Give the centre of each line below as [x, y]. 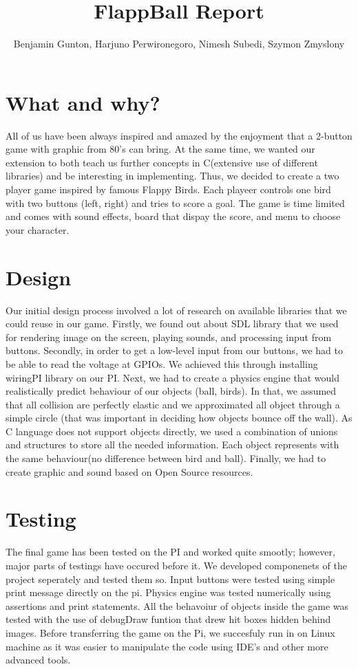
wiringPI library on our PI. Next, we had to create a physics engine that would [172, 377]
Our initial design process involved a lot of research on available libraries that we [176, 310]
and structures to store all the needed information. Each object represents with [172, 445]
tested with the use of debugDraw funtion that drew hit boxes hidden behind [168, 619]
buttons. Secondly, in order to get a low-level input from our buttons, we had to [174, 350]
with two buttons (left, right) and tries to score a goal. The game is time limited [175, 202]
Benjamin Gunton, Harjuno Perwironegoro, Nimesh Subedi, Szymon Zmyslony [179, 44]
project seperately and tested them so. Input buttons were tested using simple [170, 579]
